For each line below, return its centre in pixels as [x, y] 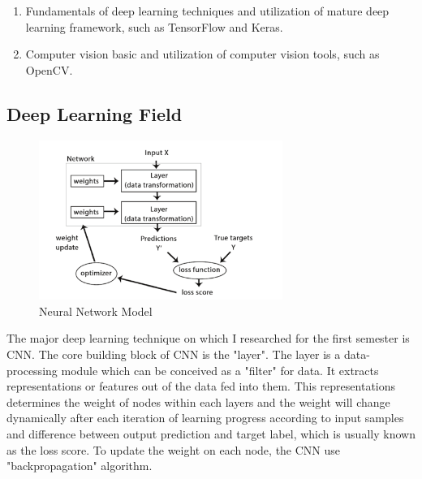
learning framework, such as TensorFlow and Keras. [154, 26]
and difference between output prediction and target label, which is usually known [211, 433]
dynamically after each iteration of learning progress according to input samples [205, 418]
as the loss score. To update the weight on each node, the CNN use [174, 449]
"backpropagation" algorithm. [80, 466]
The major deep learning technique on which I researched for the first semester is [208, 338]
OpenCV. [49, 69]
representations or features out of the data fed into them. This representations [201, 386]
